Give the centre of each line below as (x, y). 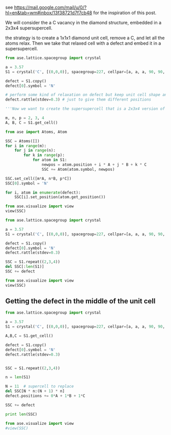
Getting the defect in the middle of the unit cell (80, 301)
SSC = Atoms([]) (22, 141)
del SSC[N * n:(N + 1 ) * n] (35, 391)
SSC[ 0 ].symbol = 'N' (27, 183)
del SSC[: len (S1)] (25, 267)
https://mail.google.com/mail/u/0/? (50, 7)
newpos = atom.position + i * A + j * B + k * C (94, 165)
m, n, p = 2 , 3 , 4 (25, 118)
